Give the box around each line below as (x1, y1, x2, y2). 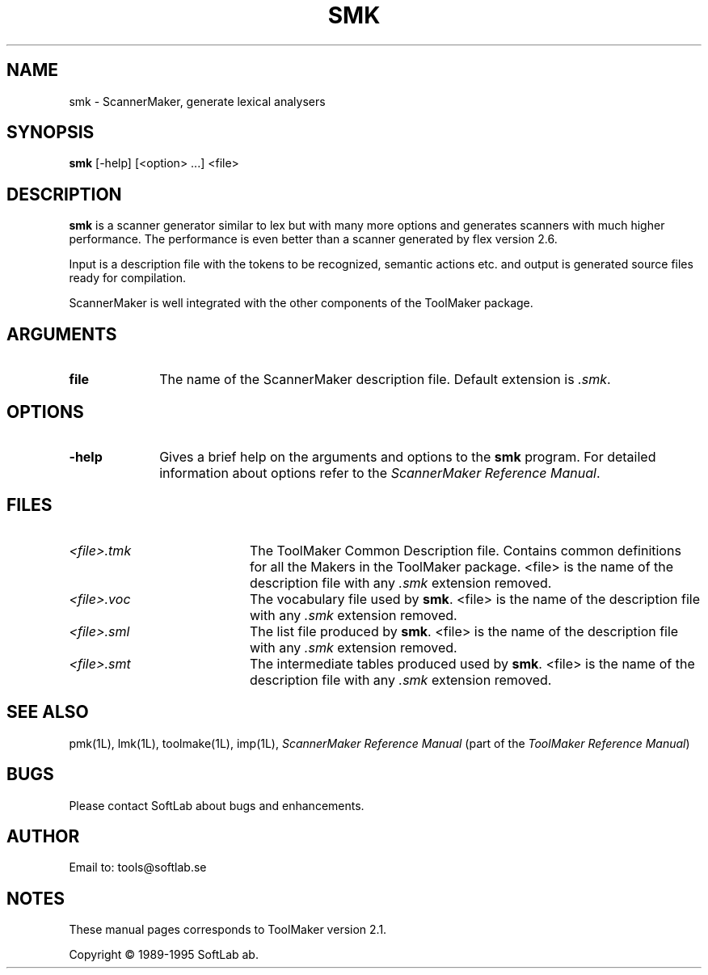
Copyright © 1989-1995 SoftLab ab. (69, 948, 259, 962)
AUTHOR (6, 825, 80, 846)
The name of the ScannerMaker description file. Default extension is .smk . (159, 371, 611, 388)
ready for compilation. (69, 271, 186, 285)
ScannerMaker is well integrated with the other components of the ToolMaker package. (69, 296, 533, 310)
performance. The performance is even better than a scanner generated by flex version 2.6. (69, 232, 558, 247)
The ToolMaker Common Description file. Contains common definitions (249, 542, 681, 559)
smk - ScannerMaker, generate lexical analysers (69, 94, 326, 108)
